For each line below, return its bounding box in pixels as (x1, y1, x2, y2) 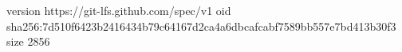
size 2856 (6, 33, 50, 50)
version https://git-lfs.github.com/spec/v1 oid (6, 2, 231, 18)
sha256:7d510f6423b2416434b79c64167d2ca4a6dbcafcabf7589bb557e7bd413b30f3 (6, 17, 396, 34)
